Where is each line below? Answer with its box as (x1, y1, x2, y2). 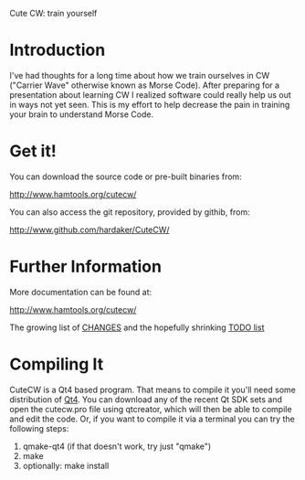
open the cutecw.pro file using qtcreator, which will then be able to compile (9, 403, 292, 414)
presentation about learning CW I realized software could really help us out (9, 89, 291, 100)
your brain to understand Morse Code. (9, 109, 153, 120)
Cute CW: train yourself (9, 8, 98, 18)
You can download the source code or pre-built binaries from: (9, 171, 242, 182)
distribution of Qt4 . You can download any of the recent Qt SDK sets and (9, 393, 283, 405)
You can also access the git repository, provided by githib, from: (9, 206, 250, 218)
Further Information (9, 256, 163, 277)
